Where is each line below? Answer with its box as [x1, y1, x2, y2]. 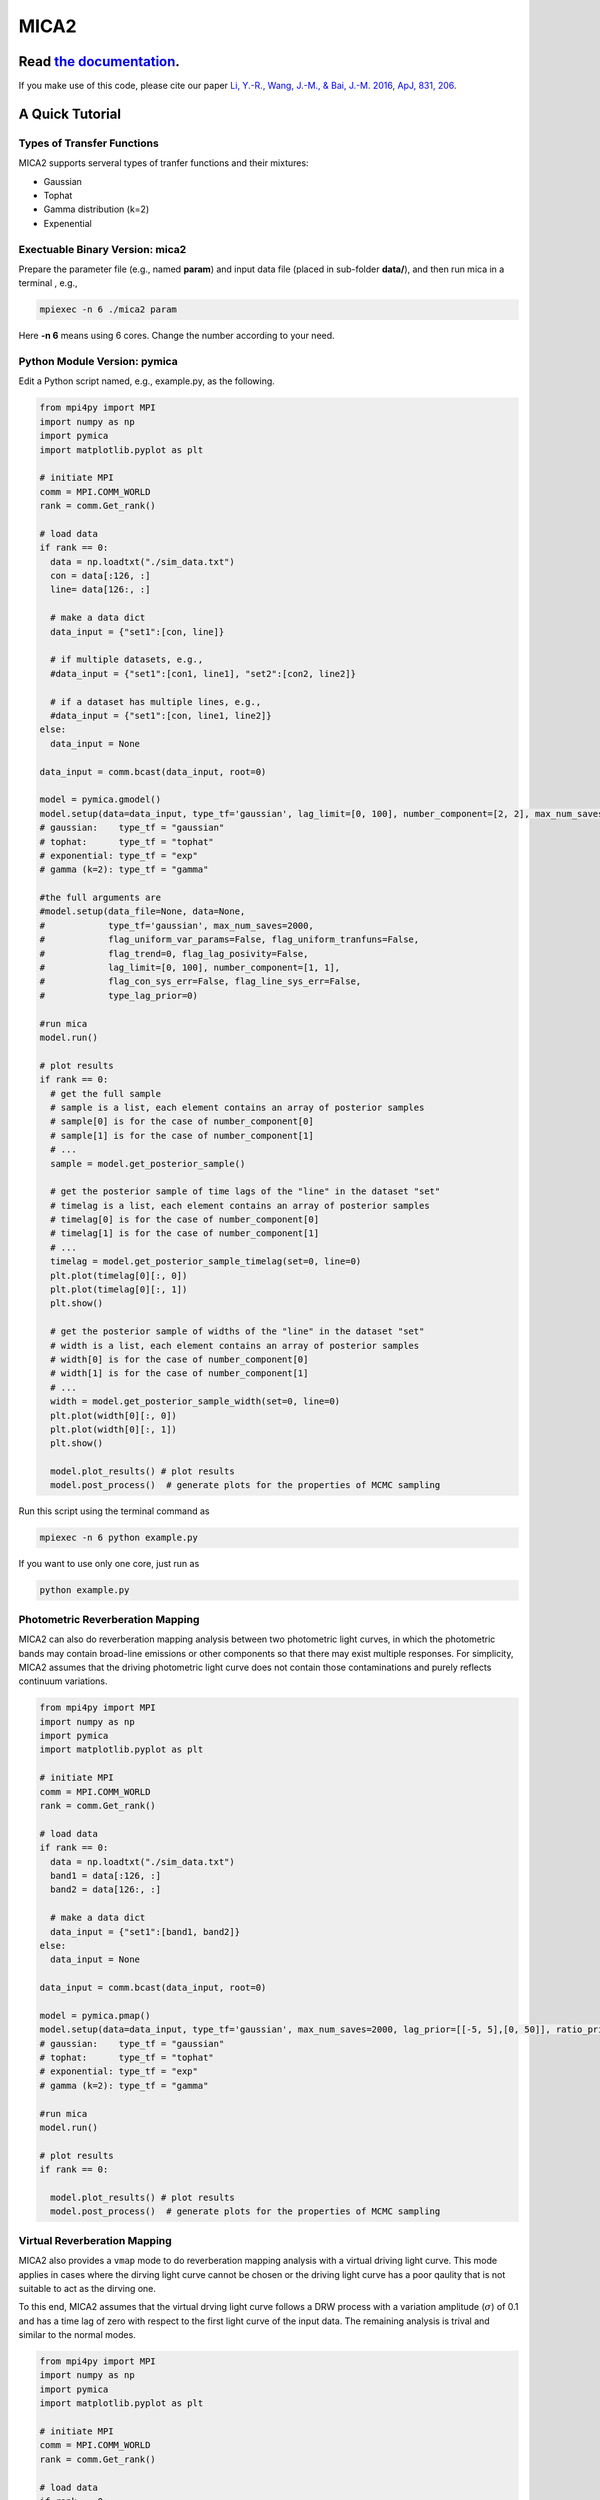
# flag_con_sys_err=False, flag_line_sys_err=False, [39, 976, 362, 987]
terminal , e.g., [18, 277, 79, 289]
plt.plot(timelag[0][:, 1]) [50, 1284, 188, 1295]
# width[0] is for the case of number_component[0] [50, 1353, 309, 1365]
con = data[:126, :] [50, 570, 151, 582]
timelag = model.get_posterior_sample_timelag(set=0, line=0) [50, 1256, 362, 1267]
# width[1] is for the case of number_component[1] [50, 1368, 309, 1379]
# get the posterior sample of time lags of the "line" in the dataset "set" [50, 1186, 441, 1197]
